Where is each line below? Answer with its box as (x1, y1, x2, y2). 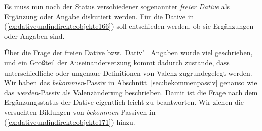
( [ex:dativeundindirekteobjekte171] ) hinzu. (4, 116, 135, 127)
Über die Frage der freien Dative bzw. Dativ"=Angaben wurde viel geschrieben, (4, 47, 253, 58)
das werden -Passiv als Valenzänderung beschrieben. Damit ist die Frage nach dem (4, 87, 258, 97)
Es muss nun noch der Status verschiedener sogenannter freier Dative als (4, 1, 230, 11)
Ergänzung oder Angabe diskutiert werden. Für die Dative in (4, 11, 194, 21)
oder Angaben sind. (4, 30, 65, 41)
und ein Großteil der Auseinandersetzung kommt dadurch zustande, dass (4, 57, 230, 68)
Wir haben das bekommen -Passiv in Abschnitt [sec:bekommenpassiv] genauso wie (4, 77, 257, 88)
